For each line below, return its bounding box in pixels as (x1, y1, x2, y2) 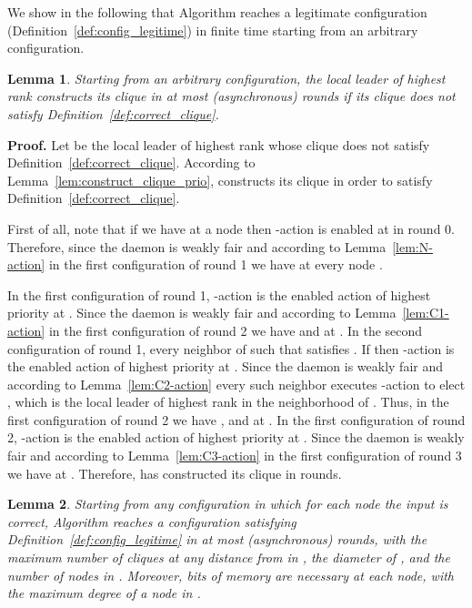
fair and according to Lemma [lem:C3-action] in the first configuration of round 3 (7, 446, 462, 465)
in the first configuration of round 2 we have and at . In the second (48, 320, 423, 339)
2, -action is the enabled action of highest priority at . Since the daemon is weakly (7, 428, 465, 447)
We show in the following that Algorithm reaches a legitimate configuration (7, 3, 427, 21)
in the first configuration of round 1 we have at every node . (48, 255, 383, 274)
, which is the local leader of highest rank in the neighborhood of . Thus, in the (7, 392, 449, 411)
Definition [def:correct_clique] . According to (7, 153, 256, 172)
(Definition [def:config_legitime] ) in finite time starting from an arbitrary (7, 20, 418, 39)
